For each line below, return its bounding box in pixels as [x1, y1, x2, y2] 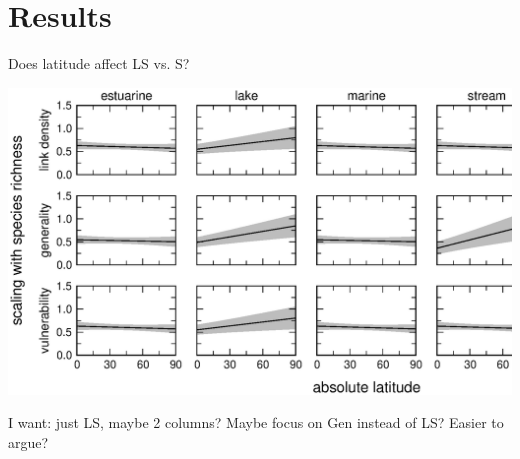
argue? [8, 432, 49, 453]
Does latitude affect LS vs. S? [8, 53, 190, 74]
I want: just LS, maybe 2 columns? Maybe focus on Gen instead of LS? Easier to [8, 412, 504, 433]
